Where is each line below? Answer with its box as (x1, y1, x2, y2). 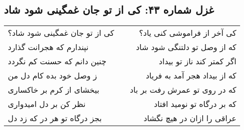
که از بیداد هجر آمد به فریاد (145, 70, 237, 81)
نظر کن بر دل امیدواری (8, 98, 86, 110)
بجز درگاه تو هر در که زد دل (8, 112, 102, 124)
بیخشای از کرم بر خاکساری (8, 84, 100, 96)
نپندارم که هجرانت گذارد (8, 41, 89, 53)
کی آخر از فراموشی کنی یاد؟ (139, 27, 237, 39)
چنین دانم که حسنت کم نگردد (8, 55, 107, 67)
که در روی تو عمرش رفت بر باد (130, 84, 237, 96)
